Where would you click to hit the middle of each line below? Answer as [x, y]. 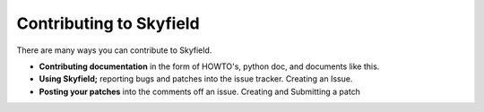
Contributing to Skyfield [108, 23]
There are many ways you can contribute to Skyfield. [114, 50]
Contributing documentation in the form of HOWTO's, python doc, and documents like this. [209, 66]
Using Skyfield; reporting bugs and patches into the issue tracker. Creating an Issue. [196, 79]
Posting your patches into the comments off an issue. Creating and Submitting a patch [199, 91]
